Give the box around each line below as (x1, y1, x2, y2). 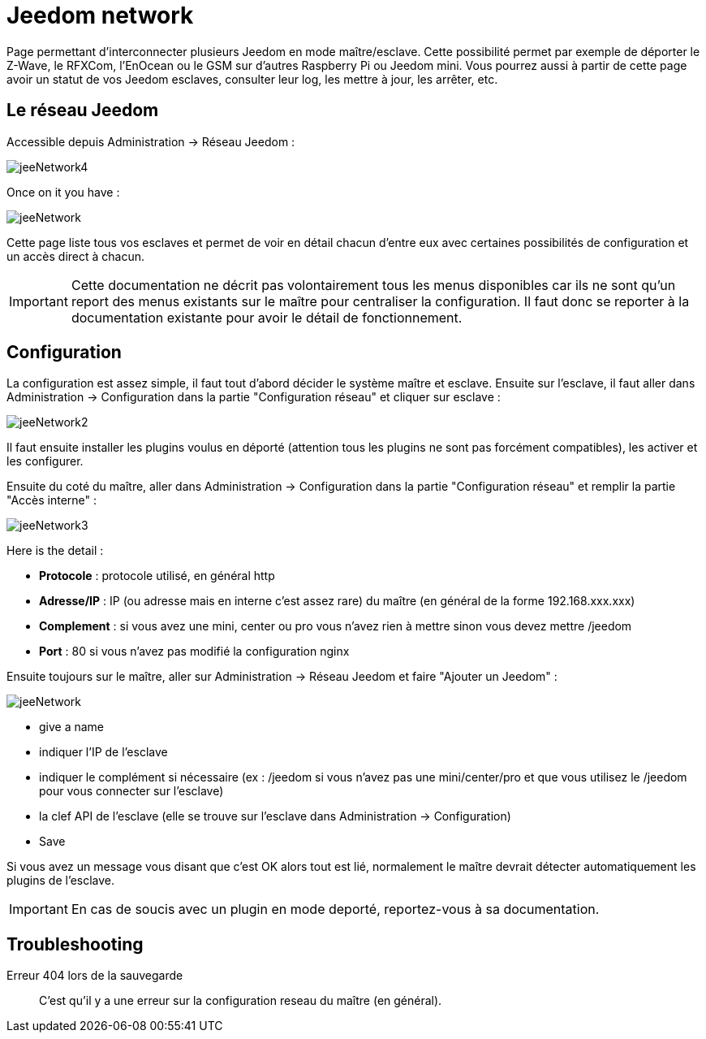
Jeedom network (6, 2, 194, 29)
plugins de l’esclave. (6, 873, 115, 888)
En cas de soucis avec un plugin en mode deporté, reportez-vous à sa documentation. (71, 901, 600, 918)
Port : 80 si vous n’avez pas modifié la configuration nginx (39, 644, 350, 659)
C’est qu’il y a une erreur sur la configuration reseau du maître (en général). (39, 994, 442, 1008)
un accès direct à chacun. (6, 249, 145, 263)
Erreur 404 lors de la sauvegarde (6, 968, 183, 983)
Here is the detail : (6, 543, 104, 558)
